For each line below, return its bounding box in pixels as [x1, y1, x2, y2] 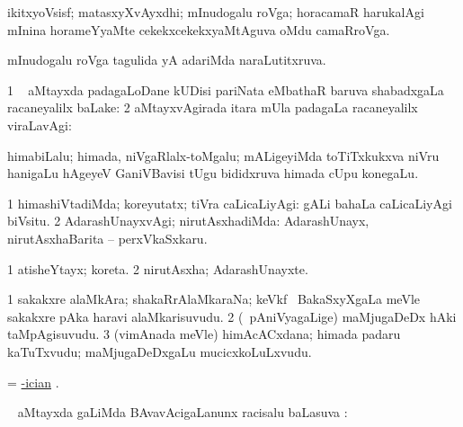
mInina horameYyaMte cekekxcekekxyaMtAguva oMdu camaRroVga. [7, 20, 390, 39]
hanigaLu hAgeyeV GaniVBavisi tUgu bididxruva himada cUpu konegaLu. [7, 164, 419, 182]
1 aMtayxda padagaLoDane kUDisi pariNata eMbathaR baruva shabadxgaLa [7, 80, 444, 99]
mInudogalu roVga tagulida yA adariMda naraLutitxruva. [7, 50, 326, 69]
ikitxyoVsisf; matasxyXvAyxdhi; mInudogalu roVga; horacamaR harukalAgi [7, 3, 424, 21]
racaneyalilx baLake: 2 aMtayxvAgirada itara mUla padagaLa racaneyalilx [7, 98, 418, 117]
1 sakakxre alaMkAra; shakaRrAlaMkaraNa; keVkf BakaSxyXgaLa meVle [7, 289, 421, 308]
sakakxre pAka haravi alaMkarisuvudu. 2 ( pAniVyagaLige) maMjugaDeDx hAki [7, 307, 457, 325]
